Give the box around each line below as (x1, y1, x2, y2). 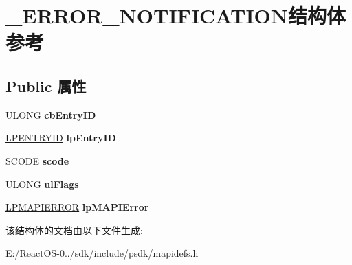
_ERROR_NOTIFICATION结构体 (5, 1, 346, 30)
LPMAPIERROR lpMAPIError (5, 200, 149, 214)
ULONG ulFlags (5, 176, 79, 191)
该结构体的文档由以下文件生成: (5, 222, 143, 237)
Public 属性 (5, 75, 87, 96)
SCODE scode (5, 153, 69, 168)
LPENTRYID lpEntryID (5, 130, 116, 145)
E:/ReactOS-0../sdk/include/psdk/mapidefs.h (5, 246, 199, 260)
